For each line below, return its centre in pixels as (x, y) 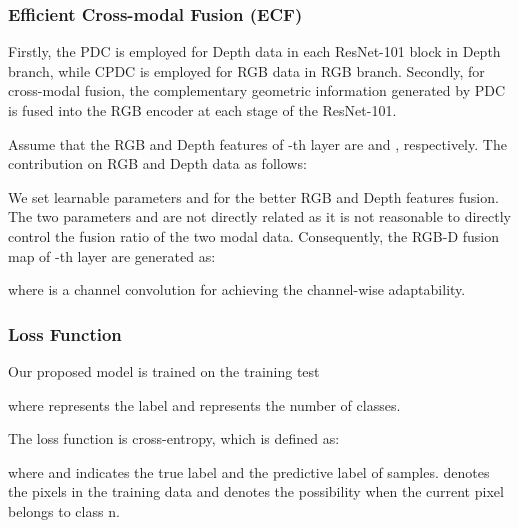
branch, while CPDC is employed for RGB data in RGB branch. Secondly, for (246, 70)
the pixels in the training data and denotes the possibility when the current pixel (256, 491)
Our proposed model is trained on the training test (164, 370)
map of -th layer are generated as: (112, 255)
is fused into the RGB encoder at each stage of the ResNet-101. (202, 110)
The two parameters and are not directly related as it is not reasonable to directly (259, 216)
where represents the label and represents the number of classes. (204, 404)
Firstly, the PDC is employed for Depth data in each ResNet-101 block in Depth (254, 51)
